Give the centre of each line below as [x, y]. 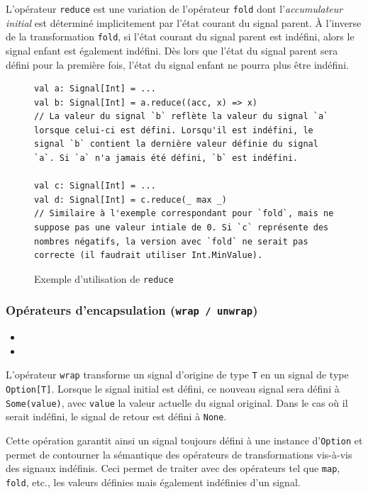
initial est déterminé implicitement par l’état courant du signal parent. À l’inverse [184, 22]
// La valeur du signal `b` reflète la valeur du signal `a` [182, 117]
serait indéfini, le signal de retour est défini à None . [116, 416]
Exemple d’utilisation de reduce [104, 278]
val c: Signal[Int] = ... [95, 186]
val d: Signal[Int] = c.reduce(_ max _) [131, 200]
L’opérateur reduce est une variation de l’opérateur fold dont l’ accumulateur [174, 9]
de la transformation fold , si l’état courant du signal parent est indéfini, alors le [180, 37]
